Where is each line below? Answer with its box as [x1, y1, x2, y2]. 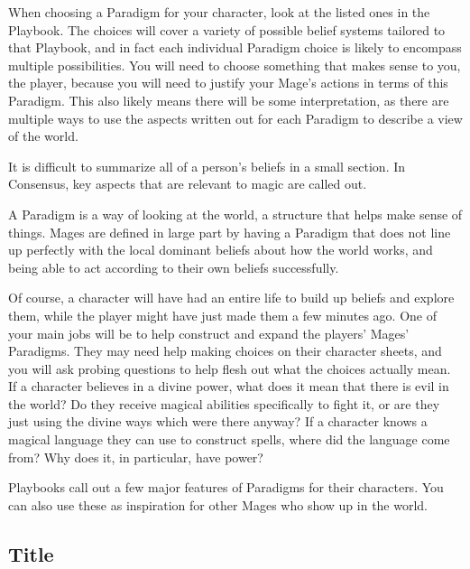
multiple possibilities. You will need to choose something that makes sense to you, [8, 55, 461, 74]
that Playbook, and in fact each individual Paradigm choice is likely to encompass [8, 38, 462, 57]
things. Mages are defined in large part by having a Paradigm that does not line [8, 222, 451, 241]
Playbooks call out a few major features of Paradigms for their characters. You [8, 478, 444, 497]
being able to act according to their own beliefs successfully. [8, 257, 339, 276]
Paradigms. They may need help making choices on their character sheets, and [8, 341, 442, 360]
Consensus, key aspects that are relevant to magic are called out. [8, 174, 367, 193]
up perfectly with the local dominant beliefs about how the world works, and [8, 240, 433, 259]
